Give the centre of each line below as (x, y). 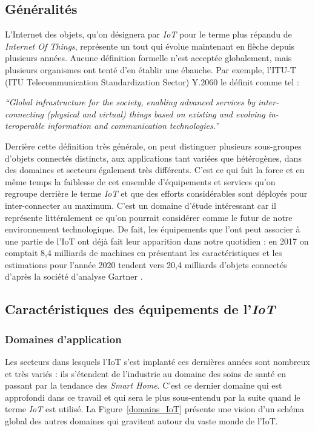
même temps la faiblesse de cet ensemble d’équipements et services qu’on (140, 181)
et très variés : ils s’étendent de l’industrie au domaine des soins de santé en (145, 373)
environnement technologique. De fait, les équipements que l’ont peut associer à (153, 229)
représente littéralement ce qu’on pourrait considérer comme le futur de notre (149, 217)
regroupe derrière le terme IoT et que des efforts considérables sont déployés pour (156, 193)
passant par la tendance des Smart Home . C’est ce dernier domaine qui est (144, 385)
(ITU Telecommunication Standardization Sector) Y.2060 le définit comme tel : (152, 81)
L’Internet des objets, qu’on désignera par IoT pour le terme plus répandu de (148, 34)
